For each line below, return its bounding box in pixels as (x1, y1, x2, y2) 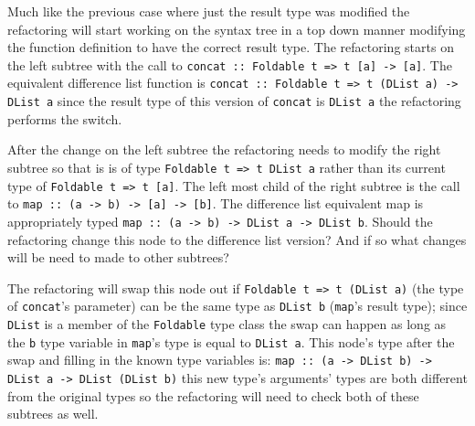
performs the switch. (7, 109, 122, 128)
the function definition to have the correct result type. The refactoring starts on (7, 37, 454, 57)
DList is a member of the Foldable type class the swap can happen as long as (7, 314, 447, 334)
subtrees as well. (7, 404, 99, 423)
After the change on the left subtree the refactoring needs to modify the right (7, 140, 441, 159)
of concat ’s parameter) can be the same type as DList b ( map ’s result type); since (7, 296, 468, 315)
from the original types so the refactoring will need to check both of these (7, 386, 419, 405)
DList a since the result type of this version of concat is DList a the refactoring (7, 91, 461, 111)
